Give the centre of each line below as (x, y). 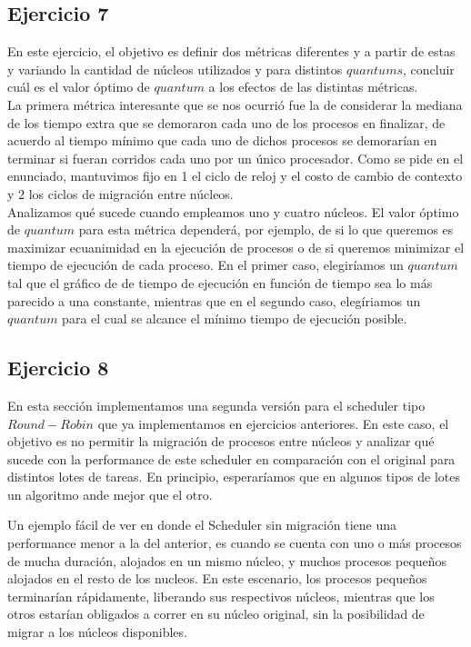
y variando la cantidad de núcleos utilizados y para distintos (175, 69)
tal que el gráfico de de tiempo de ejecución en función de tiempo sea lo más (220, 282)
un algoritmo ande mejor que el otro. (110, 494)
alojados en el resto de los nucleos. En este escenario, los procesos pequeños (217, 578)
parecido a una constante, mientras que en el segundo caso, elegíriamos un (214, 300)
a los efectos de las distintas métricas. (313, 87)
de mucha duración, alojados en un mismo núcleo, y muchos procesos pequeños (227, 560)
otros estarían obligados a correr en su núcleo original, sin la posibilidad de (216, 614)
